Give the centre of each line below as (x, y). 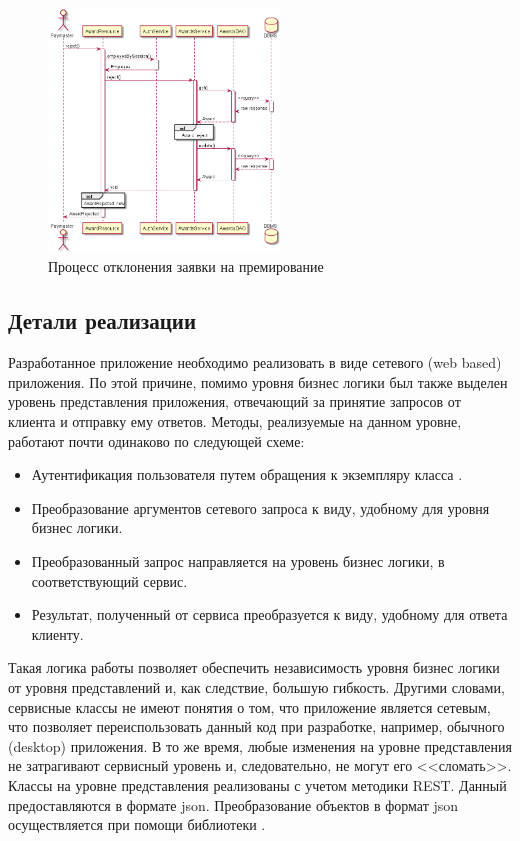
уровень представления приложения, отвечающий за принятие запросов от (234, 401)
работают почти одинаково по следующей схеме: (156, 440)
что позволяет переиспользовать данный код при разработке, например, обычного (256, 726)
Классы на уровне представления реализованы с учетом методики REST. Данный (257, 784)
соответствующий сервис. (109, 580)
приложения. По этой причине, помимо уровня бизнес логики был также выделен (258, 381)
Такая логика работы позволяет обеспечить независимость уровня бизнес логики (254, 667)
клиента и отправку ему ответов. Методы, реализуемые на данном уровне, (235, 421)
